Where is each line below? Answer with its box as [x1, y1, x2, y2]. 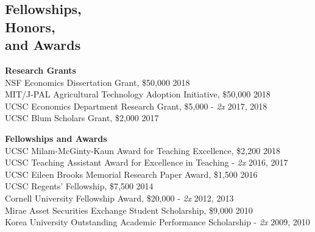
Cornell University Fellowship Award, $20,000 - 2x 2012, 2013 [5, 191, 234, 204]
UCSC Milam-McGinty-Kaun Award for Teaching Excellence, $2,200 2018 [5, 144, 280, 156]
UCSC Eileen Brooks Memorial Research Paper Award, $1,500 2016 [5, 167, 258, 180]
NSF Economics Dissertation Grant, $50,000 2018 [5, 76, 190, 88]
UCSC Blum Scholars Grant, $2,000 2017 [5, 111, 159, 124]
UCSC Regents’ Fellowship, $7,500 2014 [5, 180, 154, 192]
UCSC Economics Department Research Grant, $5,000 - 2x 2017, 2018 [5, 99, 267, 112]
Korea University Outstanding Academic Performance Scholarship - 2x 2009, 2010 [5, 216, 310, 228]
